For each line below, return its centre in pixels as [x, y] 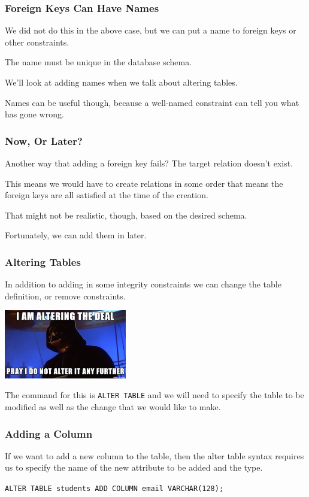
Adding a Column [49, 433]
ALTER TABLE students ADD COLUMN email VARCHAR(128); [114, 489]
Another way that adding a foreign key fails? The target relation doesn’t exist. [149, 163]
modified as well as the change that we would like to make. [113, 407]
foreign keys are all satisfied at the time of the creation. [107, 195]
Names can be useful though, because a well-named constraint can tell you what [152, 102]
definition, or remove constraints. [65, 296]
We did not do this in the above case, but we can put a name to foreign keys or [151, 30]
